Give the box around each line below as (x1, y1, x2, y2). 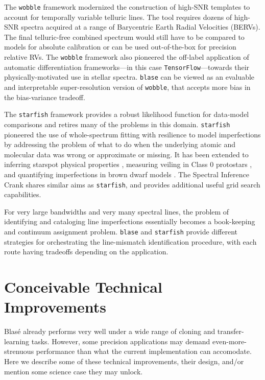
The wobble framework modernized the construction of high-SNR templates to (4, 2, 250, 12)
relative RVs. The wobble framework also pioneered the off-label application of (4, 52, 249, 62)
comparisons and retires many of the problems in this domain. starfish (4, 118, 230, 129)
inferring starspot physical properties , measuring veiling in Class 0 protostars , (4, 159, 252, 170)
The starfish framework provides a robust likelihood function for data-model (4, 109, 249, 120)
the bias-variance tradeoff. (4, 91, 85, 102)
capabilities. (4, 189, 41, 200)
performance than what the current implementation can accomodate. (36, 346, 252, 357)
